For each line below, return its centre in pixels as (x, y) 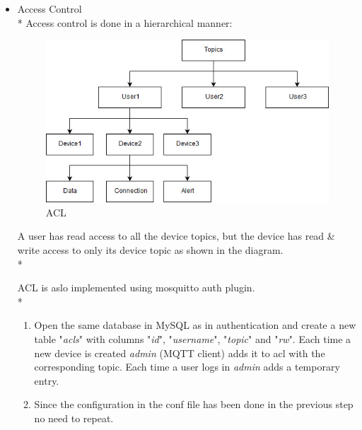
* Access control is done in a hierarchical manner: (125, 22)
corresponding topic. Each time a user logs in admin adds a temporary (187, 367)
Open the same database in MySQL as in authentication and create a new (195, 325)
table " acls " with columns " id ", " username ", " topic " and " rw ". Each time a (193, 338)
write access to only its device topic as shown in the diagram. (150, 250)
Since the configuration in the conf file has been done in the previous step (194, 404)
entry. (47, 380)
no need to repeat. (74, 418)
